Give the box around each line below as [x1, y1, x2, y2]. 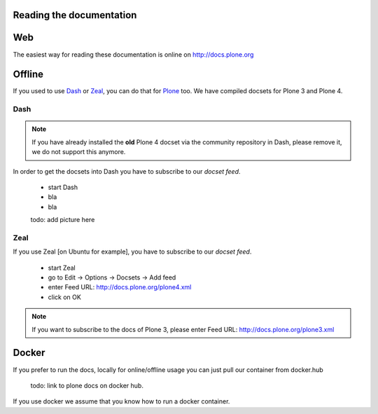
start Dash [48, 183, 78, 191]
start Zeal [48, 263, 76, 272]
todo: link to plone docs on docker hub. [30, 381, 143, 389]
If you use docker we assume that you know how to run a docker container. [13, 397, 230, 406]
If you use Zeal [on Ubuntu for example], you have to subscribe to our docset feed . [13, 247, 252, 256]
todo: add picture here [30, 216, 95, 224]
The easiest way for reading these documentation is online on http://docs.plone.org [13, 50, 254, 59]
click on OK [48, 293, 82, 301]
